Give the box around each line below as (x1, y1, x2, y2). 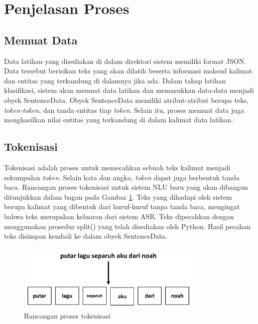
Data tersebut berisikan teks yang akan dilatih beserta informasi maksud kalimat (4, 65, 253, 76)
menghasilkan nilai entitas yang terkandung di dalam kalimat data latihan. (4, 114, 233, 125)
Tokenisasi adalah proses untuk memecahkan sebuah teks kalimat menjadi (4, 162, 231, 172)
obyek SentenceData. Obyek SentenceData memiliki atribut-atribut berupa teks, (4, 94, 249, 105)
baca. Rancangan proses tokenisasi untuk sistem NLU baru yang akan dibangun (4, 182, 248, 192)
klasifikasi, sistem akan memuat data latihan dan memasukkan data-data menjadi (4, 85, 254, 95)
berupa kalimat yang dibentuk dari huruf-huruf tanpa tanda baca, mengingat (4, 201, 240, 212)
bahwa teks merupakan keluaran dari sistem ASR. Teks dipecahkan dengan (4, 211, 234, 221)
